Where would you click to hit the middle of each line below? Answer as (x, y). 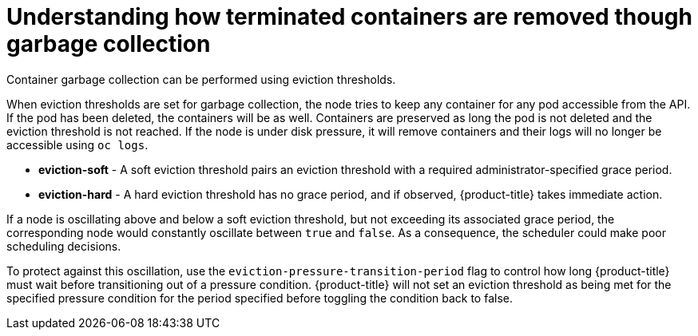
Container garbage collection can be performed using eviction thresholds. (201, 79)
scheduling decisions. (64, 246)
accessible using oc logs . (77, 144)
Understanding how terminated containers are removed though (349, 17)
